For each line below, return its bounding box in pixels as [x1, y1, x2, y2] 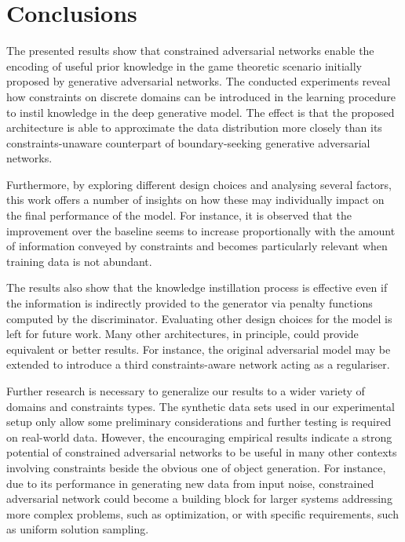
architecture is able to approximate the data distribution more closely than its [6, 119, 382, 136]
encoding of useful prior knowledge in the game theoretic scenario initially [6, 57, 362, 74]
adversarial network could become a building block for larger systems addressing [6, 490, 392, 507]
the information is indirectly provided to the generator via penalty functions [6, 295, 373, 311]
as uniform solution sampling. [6, 521, 149, 537]
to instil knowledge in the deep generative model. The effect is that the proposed [6, 104, 395, 120]
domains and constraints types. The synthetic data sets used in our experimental [6, 398, 395, 414]
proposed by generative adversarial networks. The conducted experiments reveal [6, 73, 391, 89]
